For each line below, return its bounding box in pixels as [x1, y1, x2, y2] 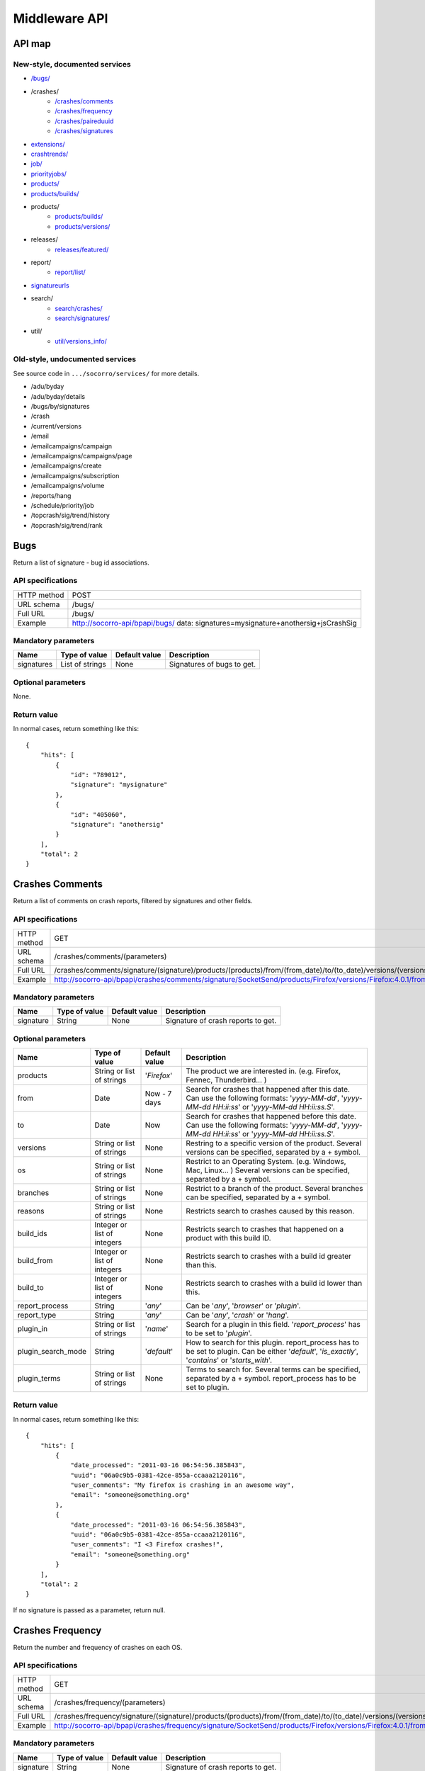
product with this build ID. [186, 1233, 272, 1243]
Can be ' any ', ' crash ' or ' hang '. [186, 1311, 290, 1320]
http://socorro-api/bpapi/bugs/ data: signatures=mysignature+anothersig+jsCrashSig [72, 618, 357, 628]
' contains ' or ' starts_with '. [186, 1355, 273, 1365]
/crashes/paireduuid [55, 117, 114, 125]
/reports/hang [30, 491, 72, 499]
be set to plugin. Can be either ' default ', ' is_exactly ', [186, 1347, 359, 1356]
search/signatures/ [55, 314, 110, 322]
